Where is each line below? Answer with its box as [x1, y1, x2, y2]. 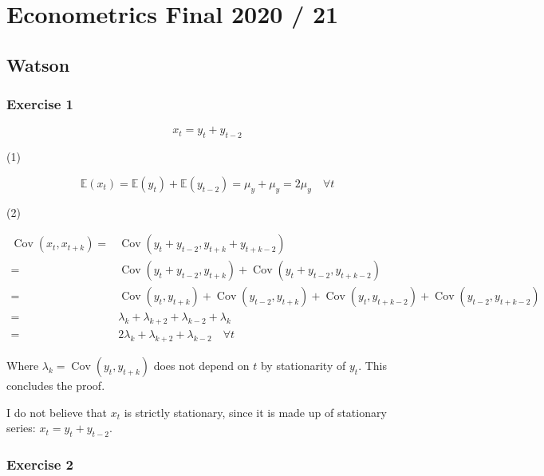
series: [6, 419, 36, 436]
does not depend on [153, 356, 250, 373]
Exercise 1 [6, 94, 73, 114]
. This [358, 356, 387, 373]
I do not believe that [6, 403, 107, 420]
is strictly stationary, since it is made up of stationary [124, 403, 387, 420]
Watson [6, 52, 70, 77]
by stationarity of [260, 356, 346, 373]
